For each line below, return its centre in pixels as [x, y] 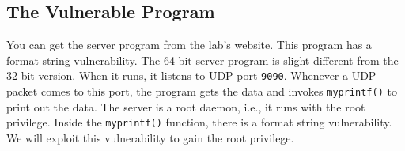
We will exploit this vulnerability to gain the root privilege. [150, 137]
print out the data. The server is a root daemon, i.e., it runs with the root [186, 106]
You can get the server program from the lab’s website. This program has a [189, 45]
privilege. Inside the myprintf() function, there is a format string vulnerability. [199, 122]
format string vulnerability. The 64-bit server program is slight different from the [202, 60]
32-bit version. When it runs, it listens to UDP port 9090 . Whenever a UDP [191, 75]
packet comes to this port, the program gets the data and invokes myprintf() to [202, 91]
